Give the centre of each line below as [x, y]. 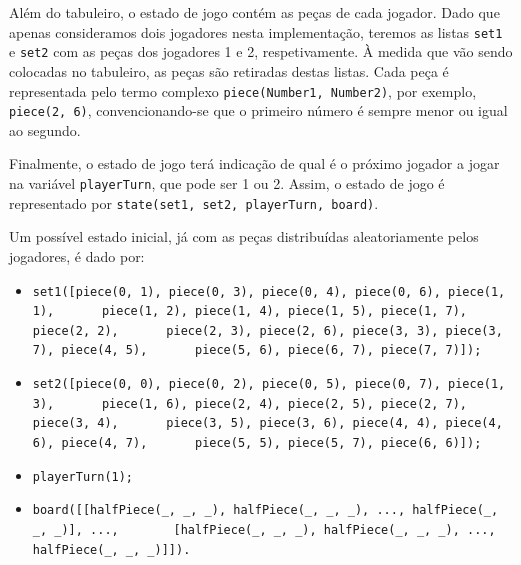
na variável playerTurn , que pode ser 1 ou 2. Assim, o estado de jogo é [227, 183]
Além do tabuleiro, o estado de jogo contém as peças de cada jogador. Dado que [254, 12]
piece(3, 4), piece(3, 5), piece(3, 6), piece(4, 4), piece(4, [267, 423]
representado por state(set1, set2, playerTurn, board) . [194, 202]
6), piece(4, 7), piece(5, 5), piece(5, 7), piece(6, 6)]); [257, 443]
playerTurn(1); [83, 476]
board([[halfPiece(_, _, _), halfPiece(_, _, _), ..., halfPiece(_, [265, 510]
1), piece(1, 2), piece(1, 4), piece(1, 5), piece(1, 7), [250, 311]
